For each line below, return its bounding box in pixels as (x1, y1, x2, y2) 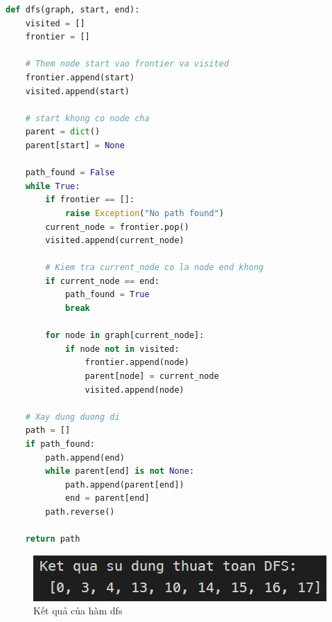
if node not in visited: (64, 344, 180, 354)
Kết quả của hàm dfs (33, 603, 123, 618)
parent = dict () (25, 127, 101, 137)
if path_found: (25, 439, 95, 449)
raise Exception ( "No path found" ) (64, 208, 225, 218)
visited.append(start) (25, 86, 130, 96)
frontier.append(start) (25, 72, 135, 82)
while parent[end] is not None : (45, 466, 195, 477)
